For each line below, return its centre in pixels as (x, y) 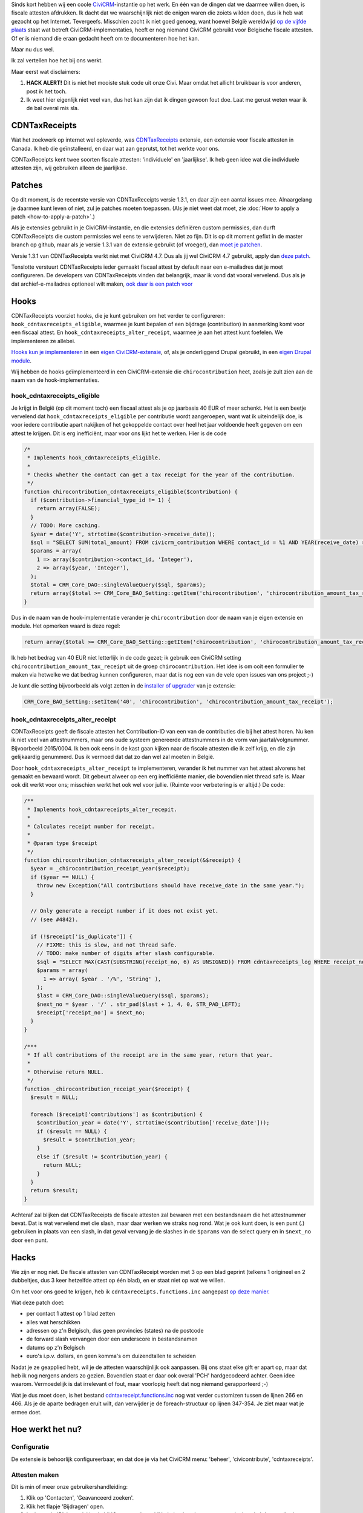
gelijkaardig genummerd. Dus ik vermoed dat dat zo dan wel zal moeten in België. (113, 757)
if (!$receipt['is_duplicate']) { (82, 936)
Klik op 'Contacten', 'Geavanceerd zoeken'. (80, 1498)
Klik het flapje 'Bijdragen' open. (65, 1506)
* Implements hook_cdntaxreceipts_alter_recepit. (103, 809)
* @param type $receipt (63, 843)
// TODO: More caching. (66, 526)
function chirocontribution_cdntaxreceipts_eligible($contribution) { (131, 491)
